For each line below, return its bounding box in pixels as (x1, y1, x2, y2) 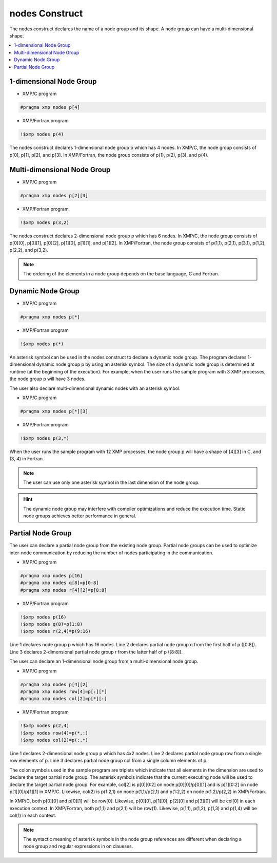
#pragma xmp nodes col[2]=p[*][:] (20, 696, 107, 702)
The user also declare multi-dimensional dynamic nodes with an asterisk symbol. (9, 385, 181, 391)
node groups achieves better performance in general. (23, 513, 136, 519)
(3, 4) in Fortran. (9, 456, 44, 462)
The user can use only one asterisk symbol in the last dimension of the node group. (23, 479, 200, 485)
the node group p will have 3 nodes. (9, 376, 86, 382)
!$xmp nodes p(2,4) (20, 723, 69, 729)
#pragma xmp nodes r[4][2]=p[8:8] (20, 587, 107, 593)
